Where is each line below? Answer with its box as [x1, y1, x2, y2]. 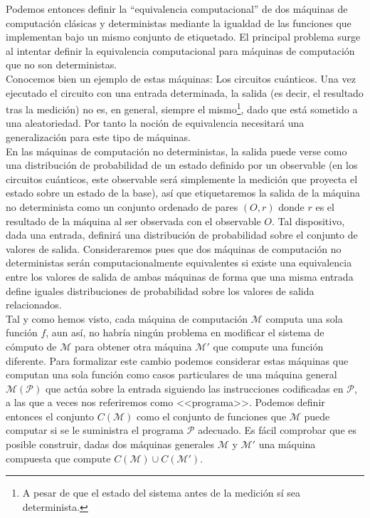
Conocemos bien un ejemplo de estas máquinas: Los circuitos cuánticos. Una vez [6, 71, 356, 86]
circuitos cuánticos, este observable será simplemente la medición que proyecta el [6, 171, 358, 186]
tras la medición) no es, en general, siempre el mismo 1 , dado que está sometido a [6, 100, 358, 116]
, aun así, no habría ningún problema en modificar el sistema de [46, 325, 324, 340]
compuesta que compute [6, 450, 111, 465]
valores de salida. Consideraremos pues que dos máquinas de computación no [6, 241, 342, 256]
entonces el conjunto [6, 408, 95, 423]
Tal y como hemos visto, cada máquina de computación [6, 311, 248, 326]
